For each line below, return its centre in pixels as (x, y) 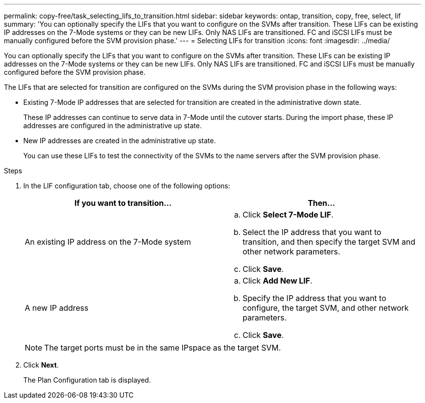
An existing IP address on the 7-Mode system (108, 242)
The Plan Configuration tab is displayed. (87, 380)
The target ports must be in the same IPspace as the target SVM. (163, 348)
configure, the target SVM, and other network (326, 308)
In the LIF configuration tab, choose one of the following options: (127, 186)
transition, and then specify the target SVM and (329, 242)
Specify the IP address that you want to (314, 298)
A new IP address (57, 308)
